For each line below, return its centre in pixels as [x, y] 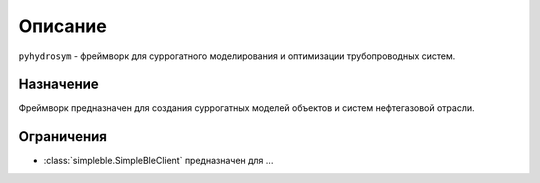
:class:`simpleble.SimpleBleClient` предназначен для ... [158, 161]
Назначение [58, 84]
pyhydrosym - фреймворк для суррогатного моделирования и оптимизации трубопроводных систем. [237, 56]
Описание [62, 26]
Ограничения [62, 136]
